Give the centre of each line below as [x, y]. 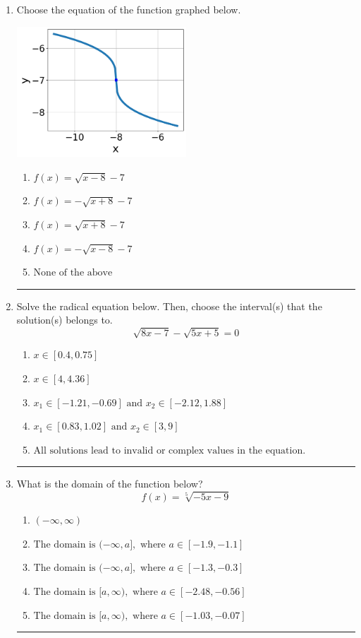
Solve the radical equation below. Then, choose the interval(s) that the [169, 306]
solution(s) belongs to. [65, 320]
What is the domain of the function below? [110, 484]
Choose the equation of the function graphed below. [129, 9]
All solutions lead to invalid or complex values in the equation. [170, 450]
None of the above [73, 273]
